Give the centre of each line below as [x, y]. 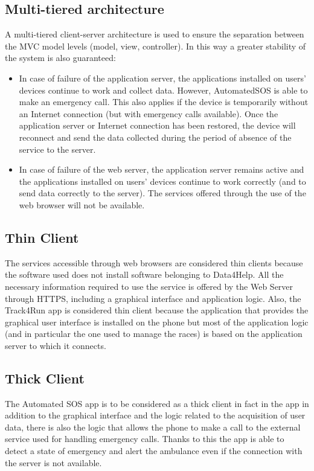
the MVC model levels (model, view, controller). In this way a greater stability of [155, 46]
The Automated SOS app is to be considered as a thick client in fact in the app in [157, 403]
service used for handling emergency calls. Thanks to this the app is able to [145, 439]
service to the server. [57, 149]
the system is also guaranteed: [60, 58]
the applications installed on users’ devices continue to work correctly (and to [162, 181]
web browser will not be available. [82, 204]
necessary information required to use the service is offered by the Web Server [149, 286]
